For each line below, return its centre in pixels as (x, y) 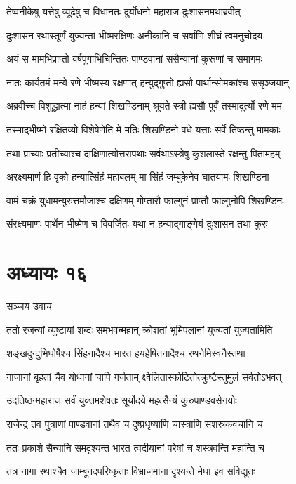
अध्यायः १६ (47, 272)
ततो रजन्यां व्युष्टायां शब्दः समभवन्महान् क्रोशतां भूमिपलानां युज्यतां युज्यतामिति (140, 329)
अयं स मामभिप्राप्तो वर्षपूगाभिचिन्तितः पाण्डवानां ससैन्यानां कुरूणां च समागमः (134, 59)
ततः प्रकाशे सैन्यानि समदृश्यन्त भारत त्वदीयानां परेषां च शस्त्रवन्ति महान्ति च (135, 447)
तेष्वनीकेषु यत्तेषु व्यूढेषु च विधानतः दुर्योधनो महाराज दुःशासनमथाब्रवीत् (123, 11)
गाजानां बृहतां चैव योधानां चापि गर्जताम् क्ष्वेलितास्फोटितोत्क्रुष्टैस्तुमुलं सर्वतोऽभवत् (144, 376)
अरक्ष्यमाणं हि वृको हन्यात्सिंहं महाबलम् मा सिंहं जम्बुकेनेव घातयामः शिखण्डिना (138, 177)
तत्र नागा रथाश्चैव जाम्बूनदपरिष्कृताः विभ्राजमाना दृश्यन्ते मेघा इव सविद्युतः (131, 471)
